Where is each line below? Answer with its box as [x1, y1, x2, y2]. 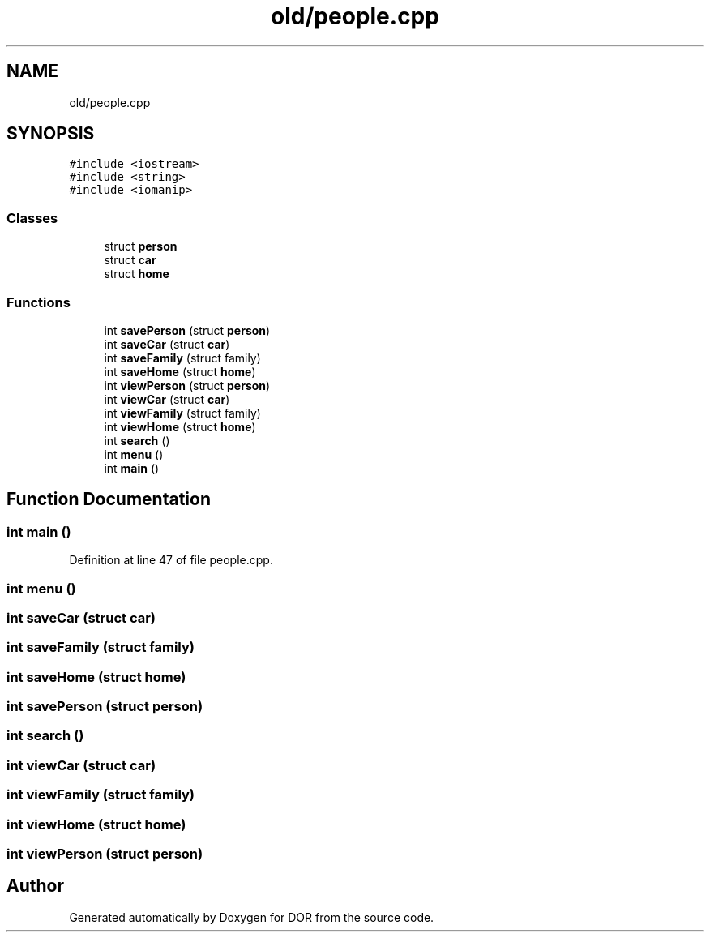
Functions [6, 293, 71, 311]
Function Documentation [6, 489, 211, 510]
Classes [6, 209, 58, 226]
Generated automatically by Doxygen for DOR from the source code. [69, 910, 434, 924]
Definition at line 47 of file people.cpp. [69, 553, 273, 568]
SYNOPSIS [6, 123, 95, 144]
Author [6, 876, 64, 897]
